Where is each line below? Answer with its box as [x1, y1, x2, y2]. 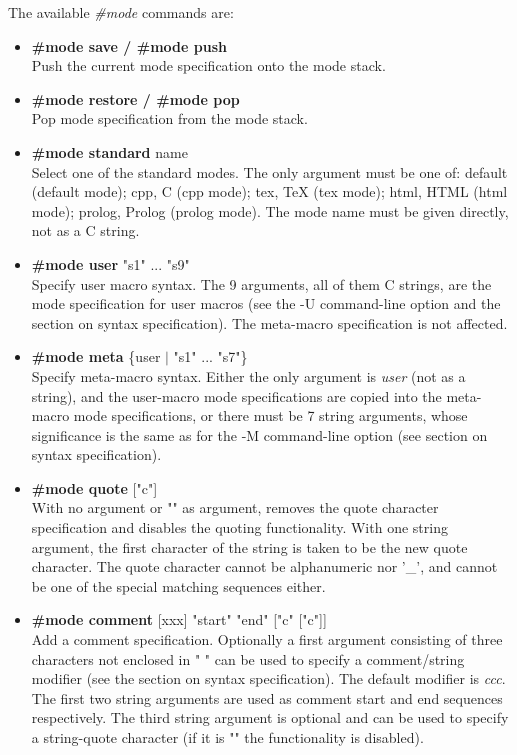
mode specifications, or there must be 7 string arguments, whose [73, 405, 468, 426]
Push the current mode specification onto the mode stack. [31, 55, 386, 76]
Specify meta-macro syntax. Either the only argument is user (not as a [31, 365, 466, 386]
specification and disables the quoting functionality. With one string [31, 517, 448, 538]
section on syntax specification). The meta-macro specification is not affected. [31, 312, 508, 333]
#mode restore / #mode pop [31, 88, 240, 109]
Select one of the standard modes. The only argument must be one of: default [31, 161, 508, 182]
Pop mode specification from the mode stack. [31, 108, 308, 129]
